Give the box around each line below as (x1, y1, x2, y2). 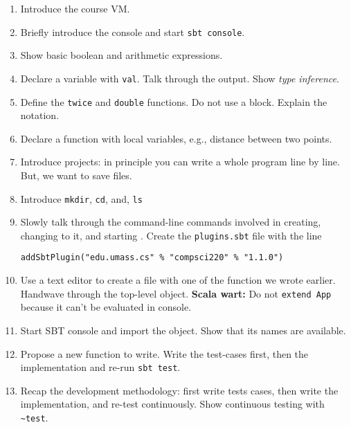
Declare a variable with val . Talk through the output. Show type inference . (20, 71, 339, 85)
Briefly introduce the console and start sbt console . (20, 24, 245, 39)
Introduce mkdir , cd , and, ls (20, 191, 143, 206)
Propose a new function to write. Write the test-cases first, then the (20, 346, 309, 361)
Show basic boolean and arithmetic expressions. (20, 48, 223, 62)
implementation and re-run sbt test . (20, 360, 181, 374)
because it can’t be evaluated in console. (20, 300, 192, 314)
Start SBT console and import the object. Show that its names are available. (20, 322, 346, 337)
